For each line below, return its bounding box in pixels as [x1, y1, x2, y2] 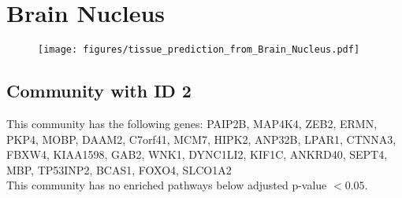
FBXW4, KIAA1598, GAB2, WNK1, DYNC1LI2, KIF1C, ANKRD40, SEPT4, [6, 146, 388, 163]
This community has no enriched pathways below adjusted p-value [6, 177, 327, 193]
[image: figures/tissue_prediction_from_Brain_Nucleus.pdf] [38, 44, 360, 56]
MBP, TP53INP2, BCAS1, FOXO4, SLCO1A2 [6, 161, 232, 178]
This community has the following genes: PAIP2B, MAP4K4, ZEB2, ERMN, [6, 115, 378, 131]
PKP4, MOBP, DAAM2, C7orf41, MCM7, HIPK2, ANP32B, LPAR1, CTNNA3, [6, 130, 396, 147]
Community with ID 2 [6, 79, 192, 103]
